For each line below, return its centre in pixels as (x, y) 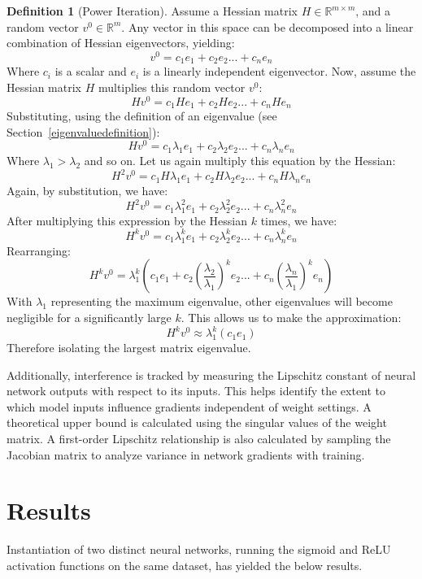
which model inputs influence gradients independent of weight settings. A (189, 406)
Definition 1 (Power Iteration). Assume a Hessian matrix (152, 11)
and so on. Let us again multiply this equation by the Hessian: (240, 161)
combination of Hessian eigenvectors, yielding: (121, 43)
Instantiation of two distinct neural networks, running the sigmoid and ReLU (199, 549)
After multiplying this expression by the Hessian (127, 220)
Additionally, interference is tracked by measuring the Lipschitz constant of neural (211, 374)
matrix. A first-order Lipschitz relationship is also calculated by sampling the (199, 439)
